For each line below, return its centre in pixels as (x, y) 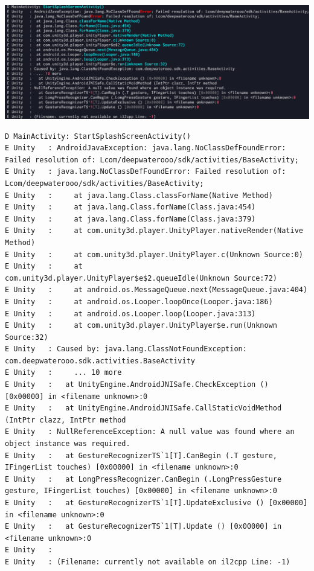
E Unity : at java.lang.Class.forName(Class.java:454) (130, 207)
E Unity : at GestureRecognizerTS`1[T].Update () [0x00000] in (143, 527)
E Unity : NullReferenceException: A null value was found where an (150, 432)
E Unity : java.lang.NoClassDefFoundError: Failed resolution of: (146, 172)
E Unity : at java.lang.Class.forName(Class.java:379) (130, 219)
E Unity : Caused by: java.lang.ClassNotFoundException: (126, 349)
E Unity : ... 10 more (63, 373)
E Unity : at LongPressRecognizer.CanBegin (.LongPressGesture (143, 479)
